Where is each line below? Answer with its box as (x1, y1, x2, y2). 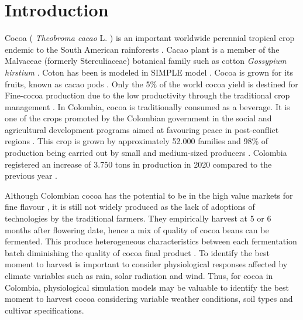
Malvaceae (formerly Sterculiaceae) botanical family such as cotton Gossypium (5, 55, 287, 67)
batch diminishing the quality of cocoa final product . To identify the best (5, 246, 270, 258)
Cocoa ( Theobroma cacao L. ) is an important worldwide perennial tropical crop (5, 32, 295, 44)
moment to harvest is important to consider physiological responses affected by (5, 258, 288, 270)
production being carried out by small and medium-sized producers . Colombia (5, 147, 287, 159)
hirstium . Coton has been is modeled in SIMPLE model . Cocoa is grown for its (5, 66, 293, 78)
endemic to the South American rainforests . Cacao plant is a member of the (5, 43, 280, 55)
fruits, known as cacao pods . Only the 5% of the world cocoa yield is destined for (5, 77, 298, 90)
